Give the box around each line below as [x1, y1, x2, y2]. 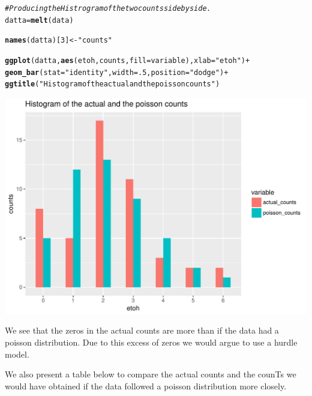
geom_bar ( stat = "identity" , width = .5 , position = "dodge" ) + [5, 68, 229, 77]
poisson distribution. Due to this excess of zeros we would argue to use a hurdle [5, 335, 298, 348]
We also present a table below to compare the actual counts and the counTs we [5, 368, 296, 380]
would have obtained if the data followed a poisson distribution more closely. [5, 379, 287, 392]
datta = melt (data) [5, 16, 74, 25]
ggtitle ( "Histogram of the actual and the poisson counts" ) [5, 80, 220, 89]
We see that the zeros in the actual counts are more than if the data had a [5, 324, 279, 337]
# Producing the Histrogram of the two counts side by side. [5, 4, 211, 13]
